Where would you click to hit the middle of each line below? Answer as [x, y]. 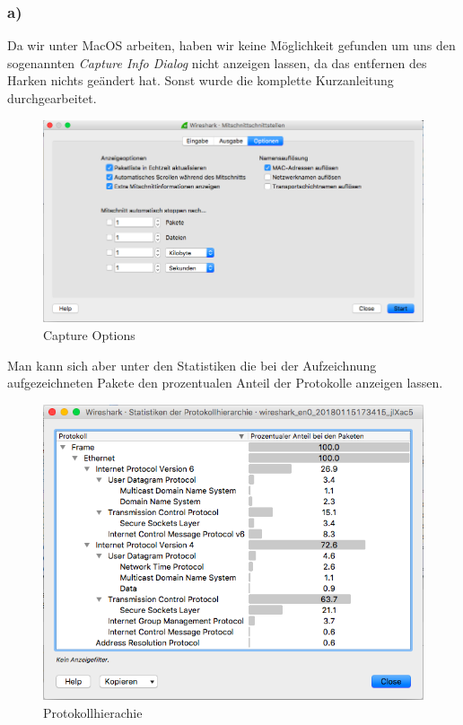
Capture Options [89, 335]
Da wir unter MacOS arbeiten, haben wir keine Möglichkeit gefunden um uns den [231, 45]
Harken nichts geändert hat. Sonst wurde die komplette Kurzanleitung [201, 80]
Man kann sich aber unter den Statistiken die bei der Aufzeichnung [192, 365]
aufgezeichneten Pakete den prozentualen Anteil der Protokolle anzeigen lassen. [225, 383]
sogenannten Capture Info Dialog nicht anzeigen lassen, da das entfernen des [217, 62]
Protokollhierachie [93, 713]
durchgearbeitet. [52, 98]
